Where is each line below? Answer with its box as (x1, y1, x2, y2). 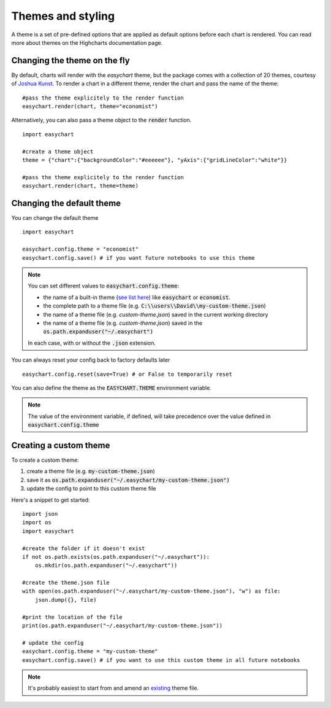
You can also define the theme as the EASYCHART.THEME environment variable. (11, 384, 211, 391)
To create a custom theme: (11, 456, 79, 464)
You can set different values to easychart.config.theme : (28, 282, 179, 290)
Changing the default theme (11, 198, 121, 208)
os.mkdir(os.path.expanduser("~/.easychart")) (34, 562, 178, 569)
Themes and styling (11, 9, 115, 23)
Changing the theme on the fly (11, 55, 130, 66)
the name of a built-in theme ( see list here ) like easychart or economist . (43, 294, 230, 301)
